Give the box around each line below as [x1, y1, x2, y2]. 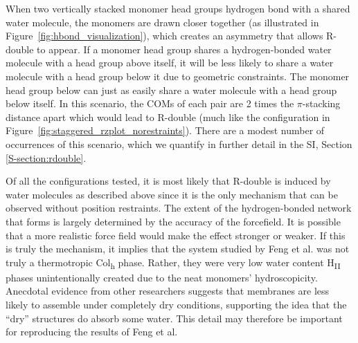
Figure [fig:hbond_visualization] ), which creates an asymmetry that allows [6, 28, 323, 43]
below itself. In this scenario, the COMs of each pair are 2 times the [6, 96, 294, 111]
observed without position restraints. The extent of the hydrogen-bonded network [6, 201, 352, 215]
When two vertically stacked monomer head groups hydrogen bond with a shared [6, 1, 350, 15]
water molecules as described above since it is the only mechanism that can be [6, 187, 338, 201]
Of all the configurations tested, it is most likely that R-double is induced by [6, 174, 331, 188]
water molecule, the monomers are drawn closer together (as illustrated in [6, 15, 319, 29]
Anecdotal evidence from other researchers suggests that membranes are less [6, 284, 330, 298]
